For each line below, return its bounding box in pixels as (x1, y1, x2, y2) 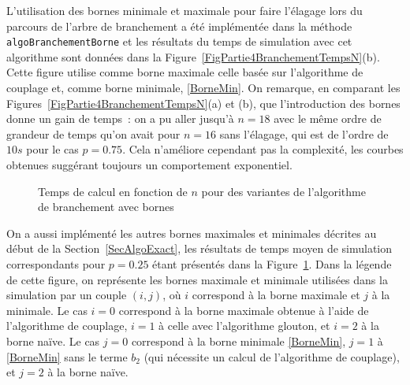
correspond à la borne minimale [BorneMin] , (131, 332, 346, 349)
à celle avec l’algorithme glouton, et (158, 317, 330, 334)
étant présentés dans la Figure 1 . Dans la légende (152, 255, 392, 272)
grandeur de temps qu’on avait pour (6, 125, 181, 142)
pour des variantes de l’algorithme (201, 183, 366, 199)
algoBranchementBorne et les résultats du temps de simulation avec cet (6, 33, 352, 50)
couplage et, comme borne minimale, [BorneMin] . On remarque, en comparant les (6, 80, 401, 96)
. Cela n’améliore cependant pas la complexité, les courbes (122, 141, 404, 157)
